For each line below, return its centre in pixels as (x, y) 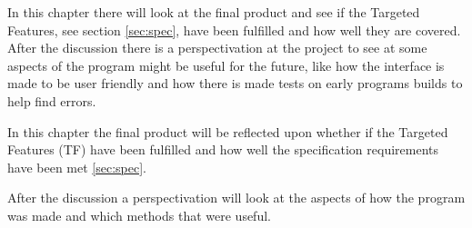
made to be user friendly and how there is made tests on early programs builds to (235, 83)
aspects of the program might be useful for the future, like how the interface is (226, 65)
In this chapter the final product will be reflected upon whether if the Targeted (228, 131)
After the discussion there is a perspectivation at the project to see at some (217, 48)
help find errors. (52, 100)
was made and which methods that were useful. (139, 215)
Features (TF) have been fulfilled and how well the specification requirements (223, 149)
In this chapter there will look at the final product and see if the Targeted (214, 12)
